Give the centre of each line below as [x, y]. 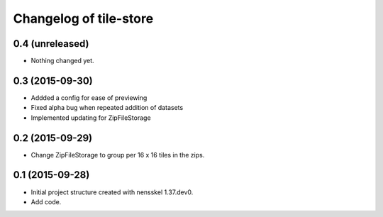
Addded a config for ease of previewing [89, 98]
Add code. [46, 201]
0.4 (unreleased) [51, 44]
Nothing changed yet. [63, 61]
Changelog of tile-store [83, 18]
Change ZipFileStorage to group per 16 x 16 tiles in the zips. [118, 155]
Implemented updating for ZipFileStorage [91, 118]
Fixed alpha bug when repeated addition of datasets [107, 108]
